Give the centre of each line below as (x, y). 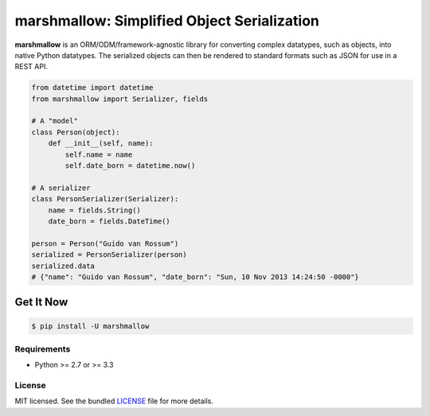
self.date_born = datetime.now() (130, 166)
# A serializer (61, 188)
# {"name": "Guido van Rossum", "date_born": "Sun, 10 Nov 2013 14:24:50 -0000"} (195, 277)
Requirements (43, 348)
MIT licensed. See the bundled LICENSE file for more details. (114, 401)
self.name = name (99, 154)
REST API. (31, 67)
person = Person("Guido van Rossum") (105, 243)
